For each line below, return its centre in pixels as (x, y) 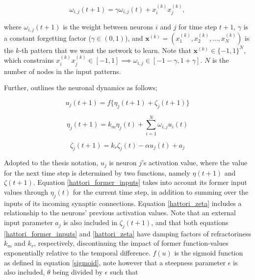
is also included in (90, 222)
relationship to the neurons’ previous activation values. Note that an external (120, 213)
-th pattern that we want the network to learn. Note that (105, 50)
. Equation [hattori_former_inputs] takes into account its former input (140, 182)
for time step (198, 27)
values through (26, 192)
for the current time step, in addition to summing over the (161, 192)
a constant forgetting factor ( (48, 38)
